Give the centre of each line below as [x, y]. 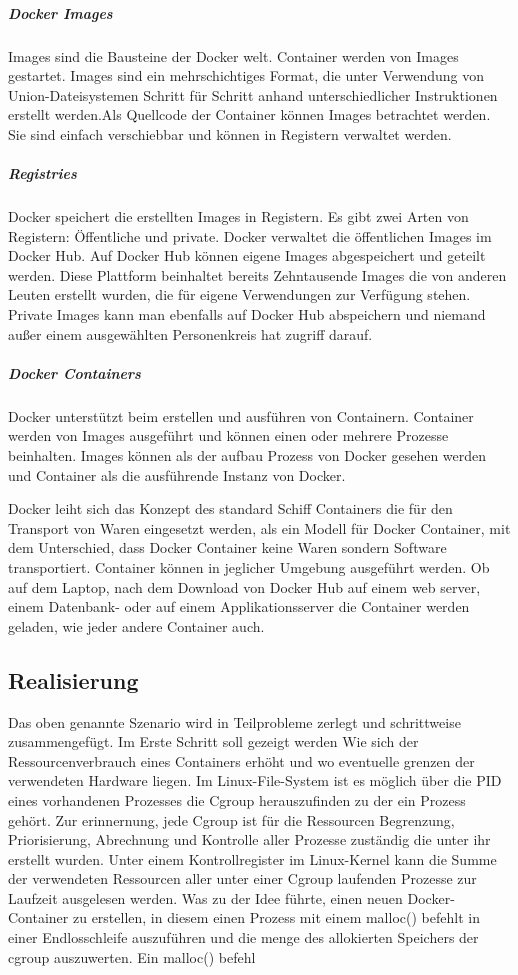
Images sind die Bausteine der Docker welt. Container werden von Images [233, 55]
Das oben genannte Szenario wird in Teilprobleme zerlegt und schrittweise [234, 721]
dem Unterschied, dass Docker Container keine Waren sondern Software [227, 547]
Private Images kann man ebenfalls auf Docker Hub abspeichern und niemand [247, 314]
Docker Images [60, 12]
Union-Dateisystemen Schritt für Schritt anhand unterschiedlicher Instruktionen [253, 94]
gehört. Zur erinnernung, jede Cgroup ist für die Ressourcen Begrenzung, [231, 819]
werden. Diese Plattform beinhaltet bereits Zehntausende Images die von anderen [257, 274]
